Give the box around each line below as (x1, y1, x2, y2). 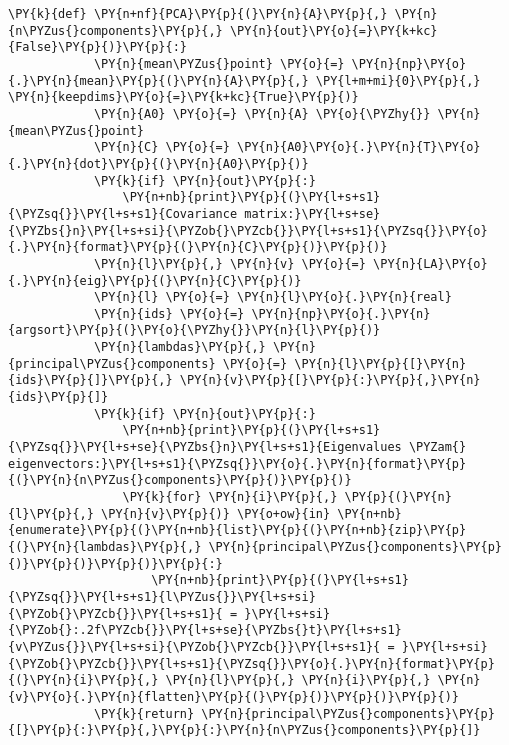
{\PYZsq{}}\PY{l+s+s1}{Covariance (8, 206, 238, 221)
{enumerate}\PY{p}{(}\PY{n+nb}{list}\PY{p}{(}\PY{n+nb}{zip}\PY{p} (8, 523, 467, 538)
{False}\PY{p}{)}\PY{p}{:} (8, 40, 187, 55)
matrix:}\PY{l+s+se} (244, 206, 381, 221)
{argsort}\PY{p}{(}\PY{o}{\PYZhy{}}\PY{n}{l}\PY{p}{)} (8, 323, 381, 338)
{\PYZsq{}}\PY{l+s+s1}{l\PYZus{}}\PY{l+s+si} (8, 589, 316, 604)
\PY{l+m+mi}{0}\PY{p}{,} (315, 73, 481, 88)
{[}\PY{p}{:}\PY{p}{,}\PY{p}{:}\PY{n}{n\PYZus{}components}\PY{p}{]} (8, 723, 481, 738)
